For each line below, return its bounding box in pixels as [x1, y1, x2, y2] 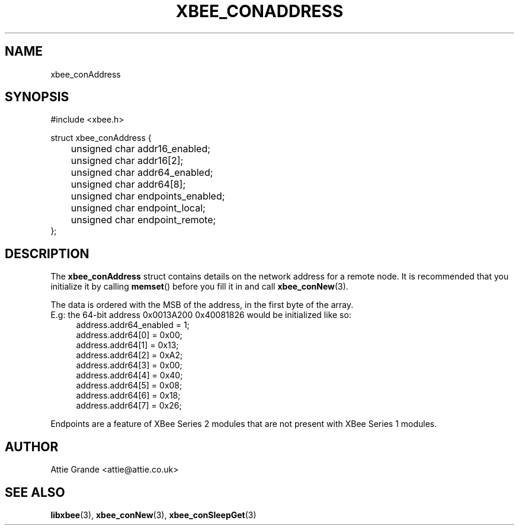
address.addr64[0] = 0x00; [76, 330, 182, 341]
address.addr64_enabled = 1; [76, 320, 190, 330]
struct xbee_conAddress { [50, 133, 152, 143]
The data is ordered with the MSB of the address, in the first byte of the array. [50, 300, 354, 310]
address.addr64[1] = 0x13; [76, 340, 179, 351]
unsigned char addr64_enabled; [71, 166, 213, 179]
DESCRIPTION [5, 246, 89, 261]
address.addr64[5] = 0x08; [76, 380, 182, 391]
